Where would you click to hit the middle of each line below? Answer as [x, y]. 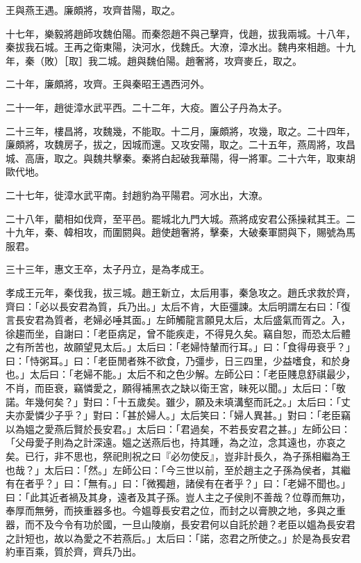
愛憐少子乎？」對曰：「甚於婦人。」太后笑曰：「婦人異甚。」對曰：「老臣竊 [187, 415]
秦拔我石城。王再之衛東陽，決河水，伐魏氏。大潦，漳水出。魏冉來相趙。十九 [180, 47]
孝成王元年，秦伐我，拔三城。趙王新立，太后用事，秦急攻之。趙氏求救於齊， [180, 292]
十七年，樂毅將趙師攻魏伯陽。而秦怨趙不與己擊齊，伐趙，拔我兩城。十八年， [180, 33]
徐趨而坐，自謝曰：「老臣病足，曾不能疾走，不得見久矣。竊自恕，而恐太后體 [178, 333]
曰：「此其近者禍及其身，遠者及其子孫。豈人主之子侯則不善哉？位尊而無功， [178, 497]
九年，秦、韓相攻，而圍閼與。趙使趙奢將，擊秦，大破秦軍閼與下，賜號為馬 [185, 232]
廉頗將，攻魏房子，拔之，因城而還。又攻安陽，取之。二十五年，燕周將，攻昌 [180, 144]
